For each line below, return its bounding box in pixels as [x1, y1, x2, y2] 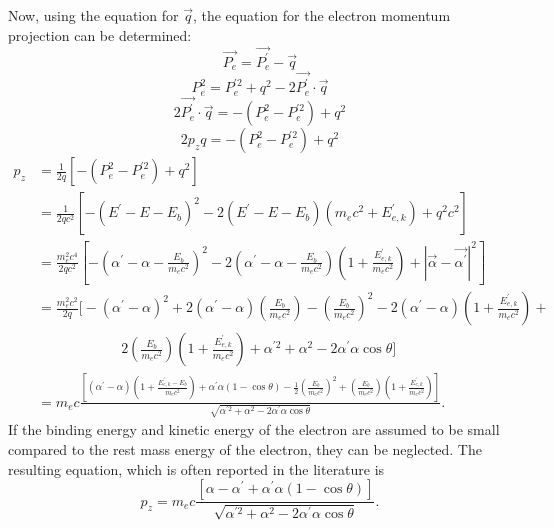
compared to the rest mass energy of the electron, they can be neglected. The [8, 439, 482, 460]
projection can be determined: [8, 24, 192, 45]
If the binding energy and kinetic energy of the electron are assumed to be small [8, 419, 500, 440]
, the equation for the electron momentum [192, 5, 451, 25]
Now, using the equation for [8, 5, 179, 25]
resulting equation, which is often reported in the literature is [8, 458, 385, 479]
